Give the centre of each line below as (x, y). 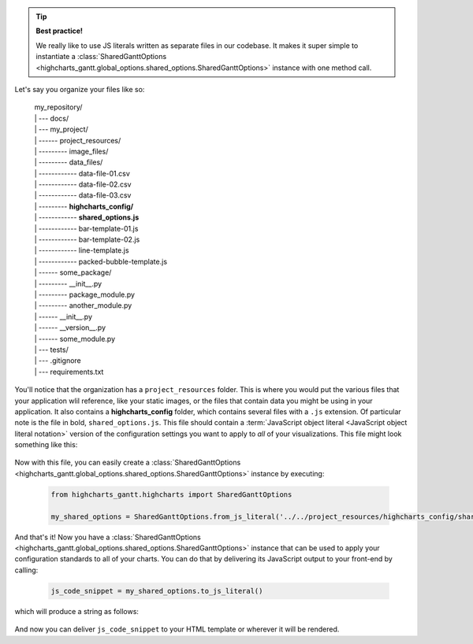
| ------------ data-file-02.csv (83, 184)
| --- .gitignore (58, 361)
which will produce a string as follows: (77, 611)
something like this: (46, 445)
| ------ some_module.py (75, 339)
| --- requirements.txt (69, 372)
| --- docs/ (52, 118)
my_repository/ (58, 107)
